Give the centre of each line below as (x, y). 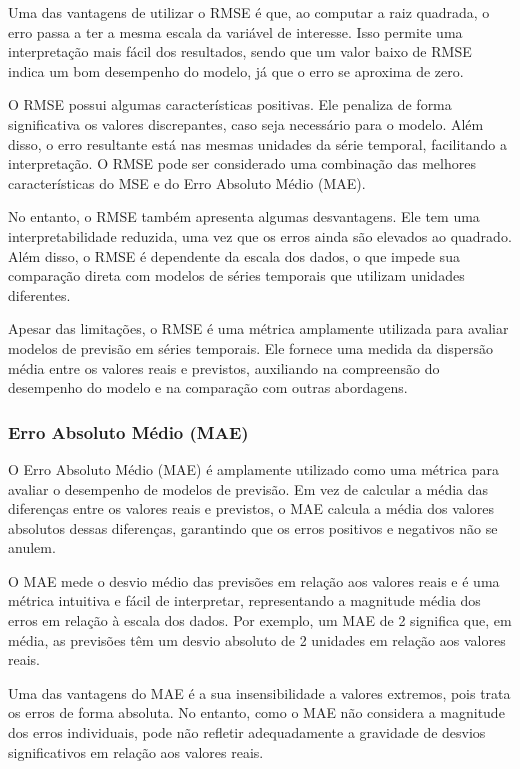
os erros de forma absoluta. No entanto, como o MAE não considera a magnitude (256, 712)
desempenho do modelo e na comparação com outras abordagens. (208, 387)
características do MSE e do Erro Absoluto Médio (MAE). (187, 182)
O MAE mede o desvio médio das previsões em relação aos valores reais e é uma (254, 580)
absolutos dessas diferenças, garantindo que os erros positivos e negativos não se (253, 527)
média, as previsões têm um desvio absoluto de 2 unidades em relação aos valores (257, 639)
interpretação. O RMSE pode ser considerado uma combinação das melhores (242, 163)
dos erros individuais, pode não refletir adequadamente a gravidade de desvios (247, 732)
